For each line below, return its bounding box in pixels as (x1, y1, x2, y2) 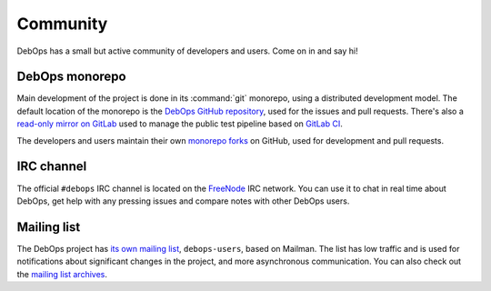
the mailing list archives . (16, 268, 108, 279)
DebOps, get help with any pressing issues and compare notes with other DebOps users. (16, 196, 350, 206)
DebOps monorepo (16, 69, 126, 85)
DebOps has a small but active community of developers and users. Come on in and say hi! (16, 45, 358, 56)
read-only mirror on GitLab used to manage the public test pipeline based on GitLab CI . (16, 118, 343, 129)
